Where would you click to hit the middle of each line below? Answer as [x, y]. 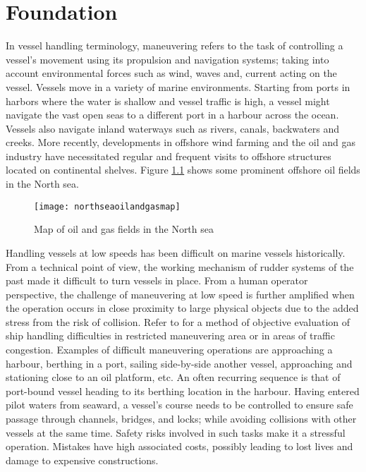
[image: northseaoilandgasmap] [107, 206]
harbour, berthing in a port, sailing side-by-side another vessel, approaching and [179, 363]
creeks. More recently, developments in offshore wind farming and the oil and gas [181, 142]
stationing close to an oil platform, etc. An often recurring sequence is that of [173, 377]
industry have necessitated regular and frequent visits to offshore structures [169, 156]
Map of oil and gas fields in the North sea [124, 229]
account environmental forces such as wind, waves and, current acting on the [171, 73]
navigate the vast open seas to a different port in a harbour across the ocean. [172, 115]
